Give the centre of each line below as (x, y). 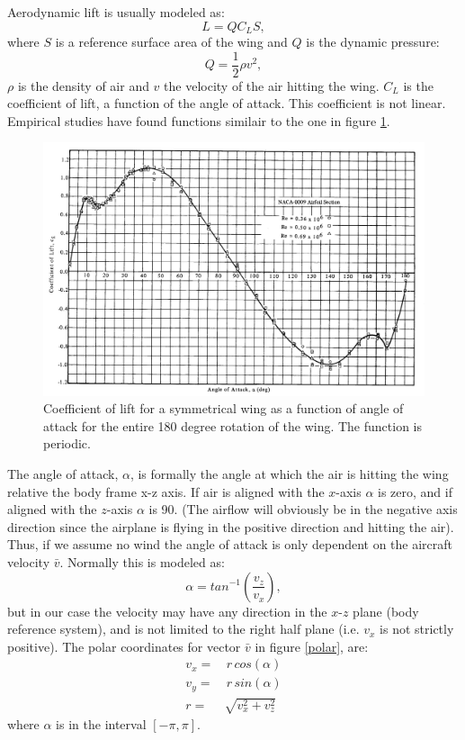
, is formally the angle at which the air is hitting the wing (289, 474)
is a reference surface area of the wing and (171, 42)
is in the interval (101, 724)
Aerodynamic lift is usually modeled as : (116, 12)
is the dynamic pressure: (373, 42)
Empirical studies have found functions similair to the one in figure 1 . (199, 120)
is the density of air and (83, 85)
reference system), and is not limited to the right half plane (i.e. (183, 629)
